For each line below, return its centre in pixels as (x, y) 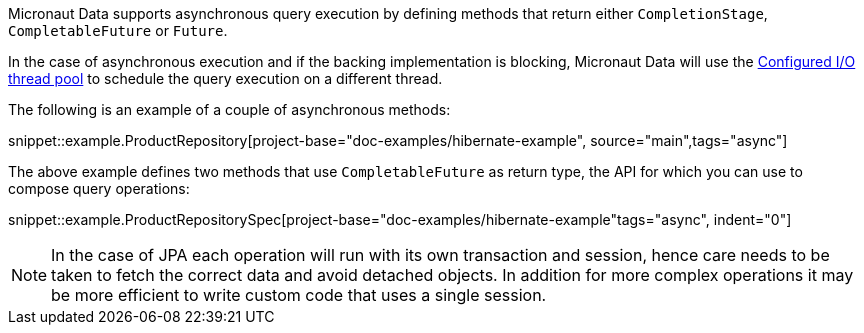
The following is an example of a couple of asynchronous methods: (229, 109)
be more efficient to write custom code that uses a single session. (299, 295)
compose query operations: (99, 188)
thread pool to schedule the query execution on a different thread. (225, 78)
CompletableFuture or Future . (118, 30)
